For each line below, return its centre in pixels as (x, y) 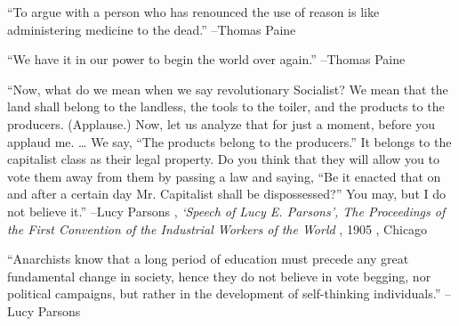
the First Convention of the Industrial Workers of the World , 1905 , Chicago (217, 228)
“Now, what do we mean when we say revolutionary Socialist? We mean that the (228, 89)
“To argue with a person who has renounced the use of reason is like (193, 12)
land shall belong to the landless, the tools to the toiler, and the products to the (226, 106)
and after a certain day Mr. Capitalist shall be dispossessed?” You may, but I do (226, 194)
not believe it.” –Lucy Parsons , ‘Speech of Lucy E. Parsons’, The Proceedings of (226, 211)
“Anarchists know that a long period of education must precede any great (208, 259)
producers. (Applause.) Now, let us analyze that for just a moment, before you (221, 123)
